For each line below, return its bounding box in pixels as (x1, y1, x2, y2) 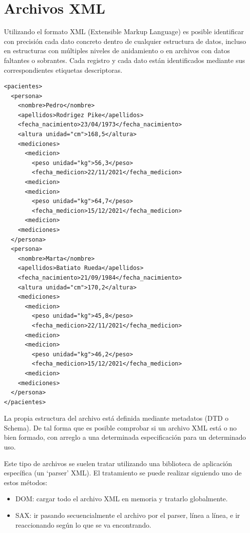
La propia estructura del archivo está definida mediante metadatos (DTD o (4, 413, 229, 423)
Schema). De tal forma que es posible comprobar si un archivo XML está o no (4, 422, 237, 432)
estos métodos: (4, 477, 48, 487)
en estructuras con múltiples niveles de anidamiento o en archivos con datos (4, 45, 230, 56)
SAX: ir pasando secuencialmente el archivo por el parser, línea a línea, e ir (15, 510, 240, 520)
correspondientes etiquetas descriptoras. (4, 64, 122, 75)
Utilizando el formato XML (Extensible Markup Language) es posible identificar (4, 26, 244, 37)
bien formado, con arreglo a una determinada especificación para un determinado (4, 432, 246, 442)
